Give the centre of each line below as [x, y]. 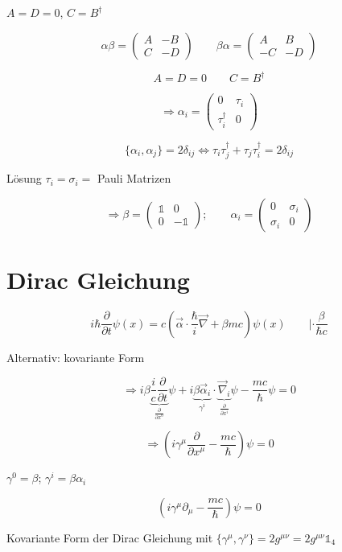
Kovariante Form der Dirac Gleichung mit [110, 537]
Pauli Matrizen [134, 178]
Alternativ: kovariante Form [76, 357]
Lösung [24, 178]
